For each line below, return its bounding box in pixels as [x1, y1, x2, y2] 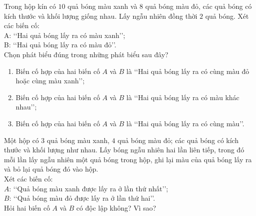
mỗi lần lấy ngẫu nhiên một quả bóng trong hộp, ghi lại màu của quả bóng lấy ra [4, 154, 252, 164]
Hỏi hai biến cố [4, 202, 50, 213]
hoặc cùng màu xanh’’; [15, 75, 85, 86]
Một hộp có [4, 135, 39, 145]
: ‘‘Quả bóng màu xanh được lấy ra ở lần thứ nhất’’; [9, 183, 168, 193]
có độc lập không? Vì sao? [76, 202, 156, 213]
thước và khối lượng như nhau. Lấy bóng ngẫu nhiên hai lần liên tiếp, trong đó [4, 144, 244, 155]
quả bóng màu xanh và [67, 1, 138, 11]
